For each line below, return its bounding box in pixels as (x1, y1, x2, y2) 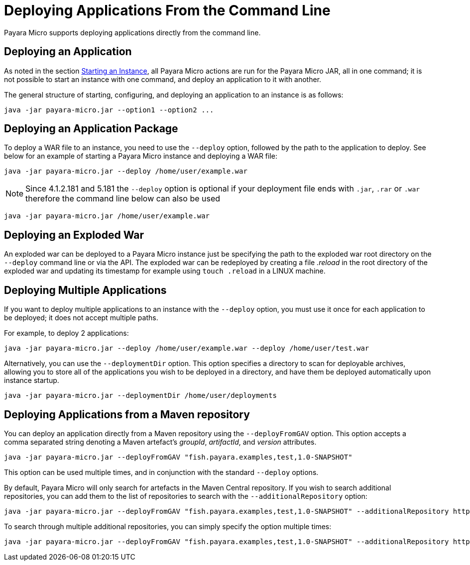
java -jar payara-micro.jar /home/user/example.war (4, 212, 210, 220)
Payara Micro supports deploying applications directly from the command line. (4, 28, 261, 37)
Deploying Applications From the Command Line (4, 2, 331, 19)
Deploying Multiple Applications (4, 283, 167, 296)
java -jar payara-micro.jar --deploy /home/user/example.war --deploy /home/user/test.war (4, 344, 369, 353)
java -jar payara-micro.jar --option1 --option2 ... (4, 105, 214, 114)
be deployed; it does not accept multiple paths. (4, 313, 158, 322)
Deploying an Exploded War (4, 228, 144, 241)
